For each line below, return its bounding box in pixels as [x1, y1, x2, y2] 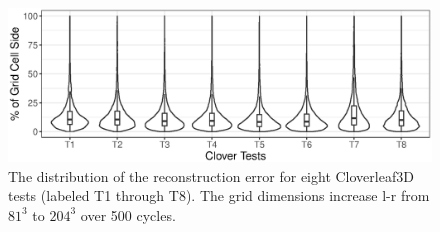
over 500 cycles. [80, 204, 176, 225]
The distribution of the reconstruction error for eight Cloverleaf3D [8, 165, 414, 186]
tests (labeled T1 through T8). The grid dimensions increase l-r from [8, 185, 430, 206]
